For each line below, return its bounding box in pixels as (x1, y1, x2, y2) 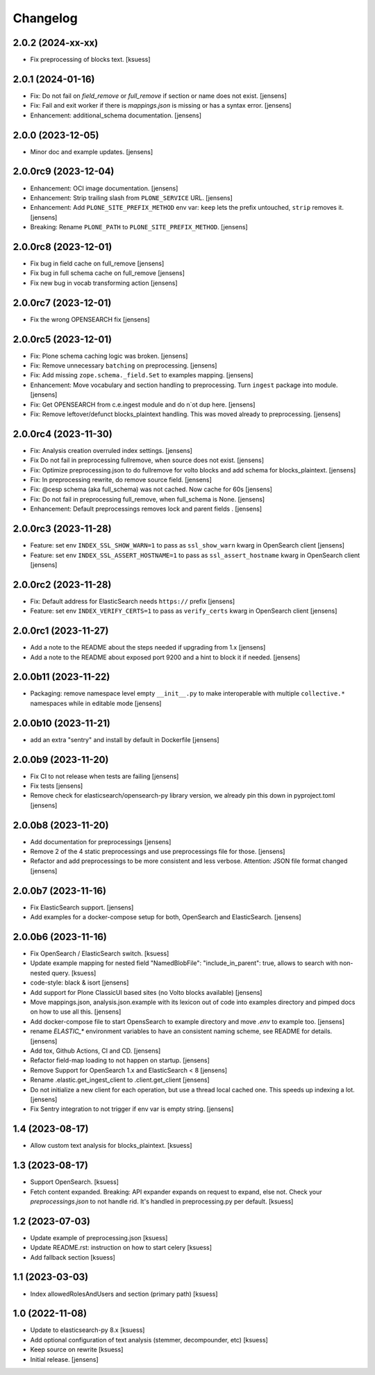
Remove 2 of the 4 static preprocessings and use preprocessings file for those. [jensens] (30, 848, 285, 856)
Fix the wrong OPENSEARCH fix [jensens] (30, 315, 150, 323)
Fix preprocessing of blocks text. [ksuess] (30, 56, 151, 64)
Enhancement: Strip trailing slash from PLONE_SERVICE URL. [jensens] (30, 193, 233, 201)
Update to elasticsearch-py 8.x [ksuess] (30, 1326, 145, 1334)
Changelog (12, 10, 78, 26)
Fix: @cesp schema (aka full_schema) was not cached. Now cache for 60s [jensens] (30, 485, 272, 493)
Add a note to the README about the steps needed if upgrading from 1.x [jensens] (30, 643, 266, 652)
